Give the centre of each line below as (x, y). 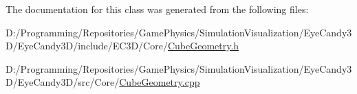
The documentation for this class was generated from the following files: (157, 9)
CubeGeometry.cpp (160, 82)
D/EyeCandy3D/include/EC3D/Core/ (87, 46)
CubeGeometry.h (203, 46)
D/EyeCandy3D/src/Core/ (63, 82)
